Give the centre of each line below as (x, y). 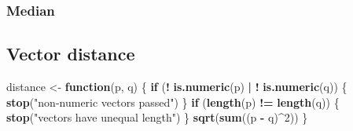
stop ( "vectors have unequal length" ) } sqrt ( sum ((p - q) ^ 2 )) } (157, 117)
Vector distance (71, 54)
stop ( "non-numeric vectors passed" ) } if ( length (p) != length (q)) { (173, 102)
